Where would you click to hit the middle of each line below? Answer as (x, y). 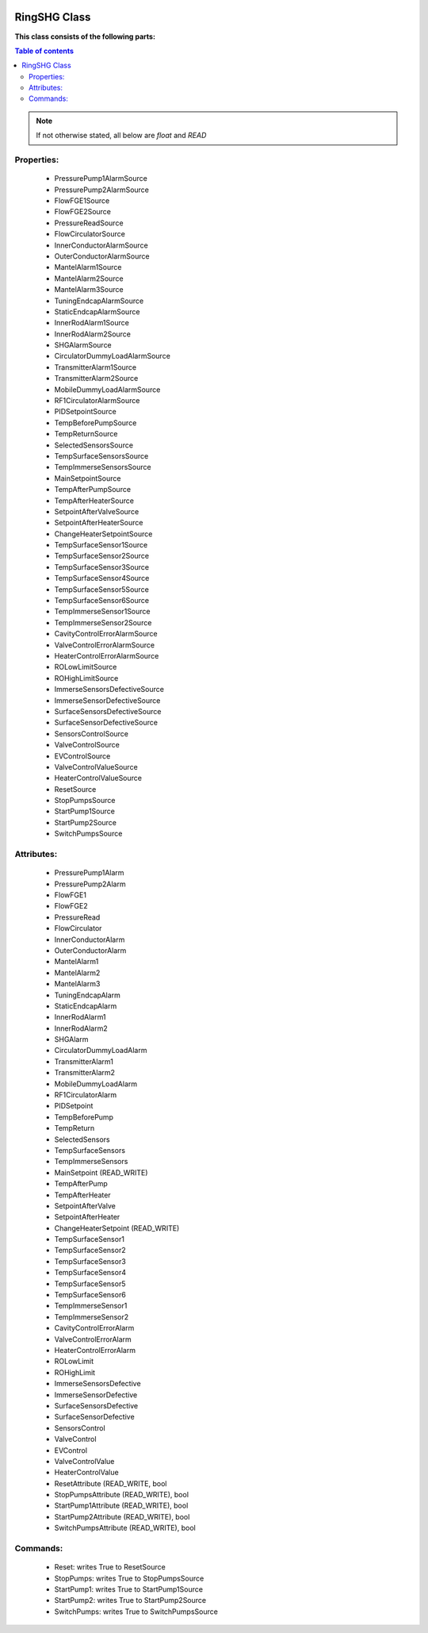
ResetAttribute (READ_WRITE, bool (111, 1483)
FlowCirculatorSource (90, 234)
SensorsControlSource (92, 733)
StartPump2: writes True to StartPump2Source (130, 1600)
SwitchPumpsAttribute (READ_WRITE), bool (125, 1528)
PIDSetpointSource (85, 412)
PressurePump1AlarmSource (101, 179)
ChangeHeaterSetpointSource (103, 534)
